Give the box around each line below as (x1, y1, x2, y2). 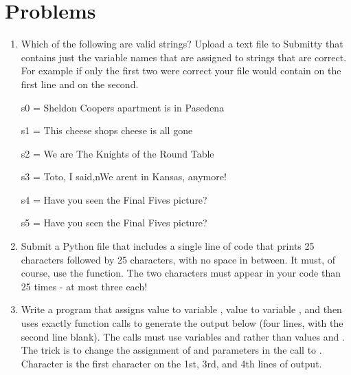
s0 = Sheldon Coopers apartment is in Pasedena (21, 100, 225, 114)
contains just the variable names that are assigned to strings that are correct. (21, 50, 347, 64)
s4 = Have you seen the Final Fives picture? (21, 192, 207, 206)
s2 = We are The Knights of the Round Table (21, 146, 214, 160)
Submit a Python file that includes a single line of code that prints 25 (21, 239, 315, 253)
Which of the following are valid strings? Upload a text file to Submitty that (21, 36, 343, 51)
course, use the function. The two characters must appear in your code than (21, 266, 341, 280)
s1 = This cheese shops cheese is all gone (21, 123, 193, 138)
